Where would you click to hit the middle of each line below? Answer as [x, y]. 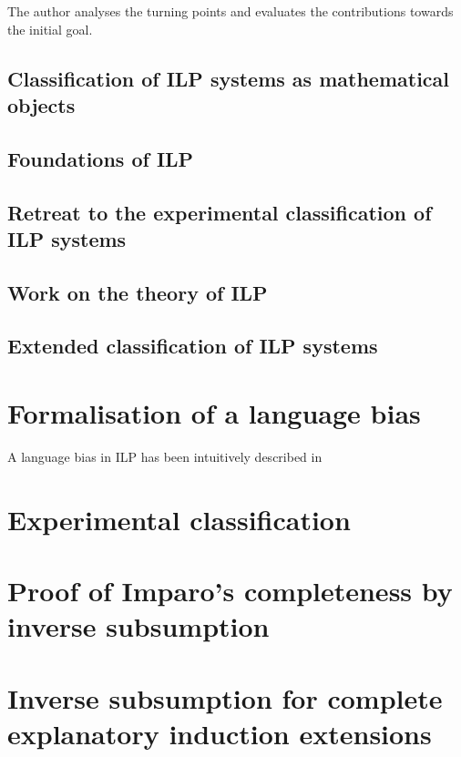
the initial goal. [50, 29]
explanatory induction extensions [220, 733]
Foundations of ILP [101, 158]
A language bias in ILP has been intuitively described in [165, 456]
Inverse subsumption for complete [225, 697]
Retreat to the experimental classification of [220, 212]
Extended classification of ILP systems [193, 346]
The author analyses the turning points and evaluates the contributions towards [230, 11]
